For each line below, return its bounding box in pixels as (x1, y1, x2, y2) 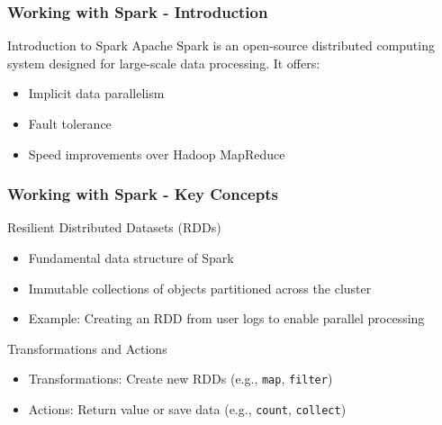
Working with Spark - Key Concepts (7, 183, 278, 205)
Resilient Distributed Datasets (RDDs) (7, 218, 221, 237)
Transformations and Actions (7, 339, 167, 357)
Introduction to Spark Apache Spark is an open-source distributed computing (7, 36, 435, 55)
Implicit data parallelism (28, 84, 165, 103)
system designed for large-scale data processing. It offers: (7, 53, 320, 72)
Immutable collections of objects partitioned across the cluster (28, 278, 372, 297)
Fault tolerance (28, 114, 112, 132)
